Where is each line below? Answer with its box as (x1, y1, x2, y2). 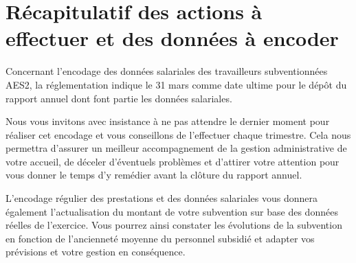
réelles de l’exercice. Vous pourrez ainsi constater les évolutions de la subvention (5, 218, 342, 232)
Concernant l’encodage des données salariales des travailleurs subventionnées (5, 64, 328, 78)
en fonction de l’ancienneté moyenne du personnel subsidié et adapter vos (5, 231, 315, 245)
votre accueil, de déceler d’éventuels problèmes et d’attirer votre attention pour (5, 154, 340, 168)
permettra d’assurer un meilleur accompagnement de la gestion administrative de (5, 141, 347, 155)
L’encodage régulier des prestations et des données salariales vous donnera (5, 191, 318, 205)
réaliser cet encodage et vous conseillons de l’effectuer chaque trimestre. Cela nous (5, 127, 351, 141)
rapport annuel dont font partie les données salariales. (5, 91, 232, 105)
